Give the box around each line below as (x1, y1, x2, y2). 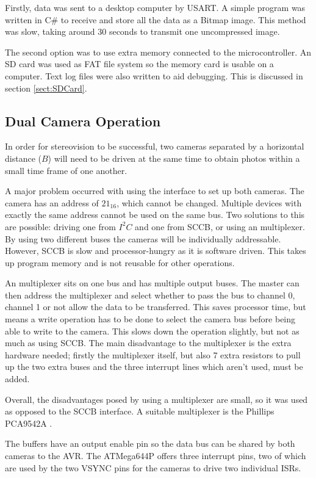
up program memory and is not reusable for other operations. (5, 256, 235, 269)
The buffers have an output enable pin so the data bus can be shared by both (5, 437, 295, 450)
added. (5, 372, 30, 385)
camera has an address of (5, 196, 99, 209)
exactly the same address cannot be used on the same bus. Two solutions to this (5, 208, 305, 221)
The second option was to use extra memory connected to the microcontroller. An (5, 45, 312, 58)
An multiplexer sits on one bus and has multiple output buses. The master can (5, 277, 300, 289)
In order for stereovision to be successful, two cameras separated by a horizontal (5, 140, 304, 153)
